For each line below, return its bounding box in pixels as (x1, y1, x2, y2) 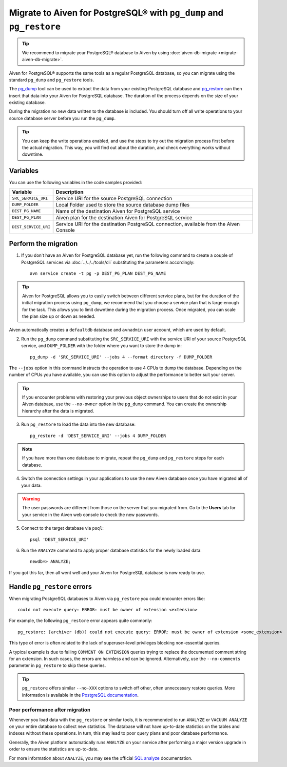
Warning (22, 496, 40, 501)
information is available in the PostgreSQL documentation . (22, 692, 139, 698)
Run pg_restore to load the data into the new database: (21, 421, 136, 427)
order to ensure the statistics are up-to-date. (9, 746, 99, 752)
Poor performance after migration (9, 706, 91, 713)
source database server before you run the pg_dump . (9, 115, 116, 121)
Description (56, 188, 84, 195)
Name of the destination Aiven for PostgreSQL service (56, 207, 180, 214)
